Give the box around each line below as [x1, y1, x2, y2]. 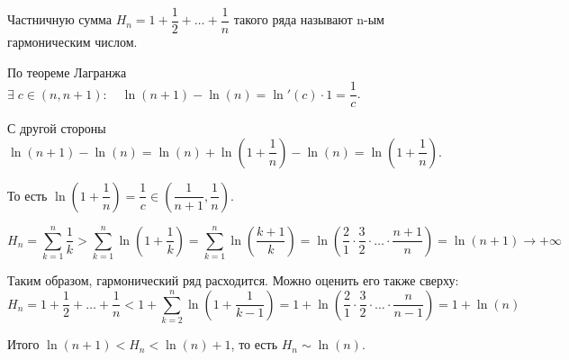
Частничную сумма [7, 10, 112, 29]
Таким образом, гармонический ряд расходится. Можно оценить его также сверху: [7, 271, 459, 290]
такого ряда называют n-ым [233, 10, 384, 29]
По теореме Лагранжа [7, 62, 127, 81]
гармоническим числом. [7, 32, 138, 51]
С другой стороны [7, 119, 106, 138]
